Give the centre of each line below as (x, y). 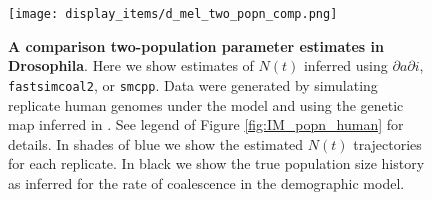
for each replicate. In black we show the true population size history (216, 163)
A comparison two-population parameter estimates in (196, 45)
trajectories (387, 143)
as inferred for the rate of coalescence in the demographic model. (206, 182)
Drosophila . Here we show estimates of (131, 65)
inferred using (345, 65)
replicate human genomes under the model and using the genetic (206, 104)
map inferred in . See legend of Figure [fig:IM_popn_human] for (206, 124)
